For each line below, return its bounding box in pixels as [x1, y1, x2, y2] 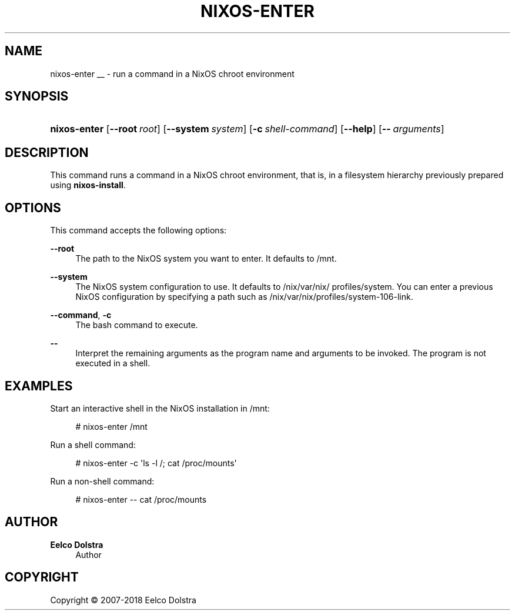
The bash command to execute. [75, 320, 198, 330]
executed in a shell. [75, 358, 151, 369]
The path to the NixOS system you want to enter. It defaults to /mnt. [75, 253, 337, 264]
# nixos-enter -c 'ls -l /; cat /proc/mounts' [75, 457, 237, 468]
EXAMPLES [5, 378, 73, 393]
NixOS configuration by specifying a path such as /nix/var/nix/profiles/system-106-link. [75, 292, 413, 302]
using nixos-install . [50, 180, 126, 190]
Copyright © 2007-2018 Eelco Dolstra [50, 594, 196, 605]
